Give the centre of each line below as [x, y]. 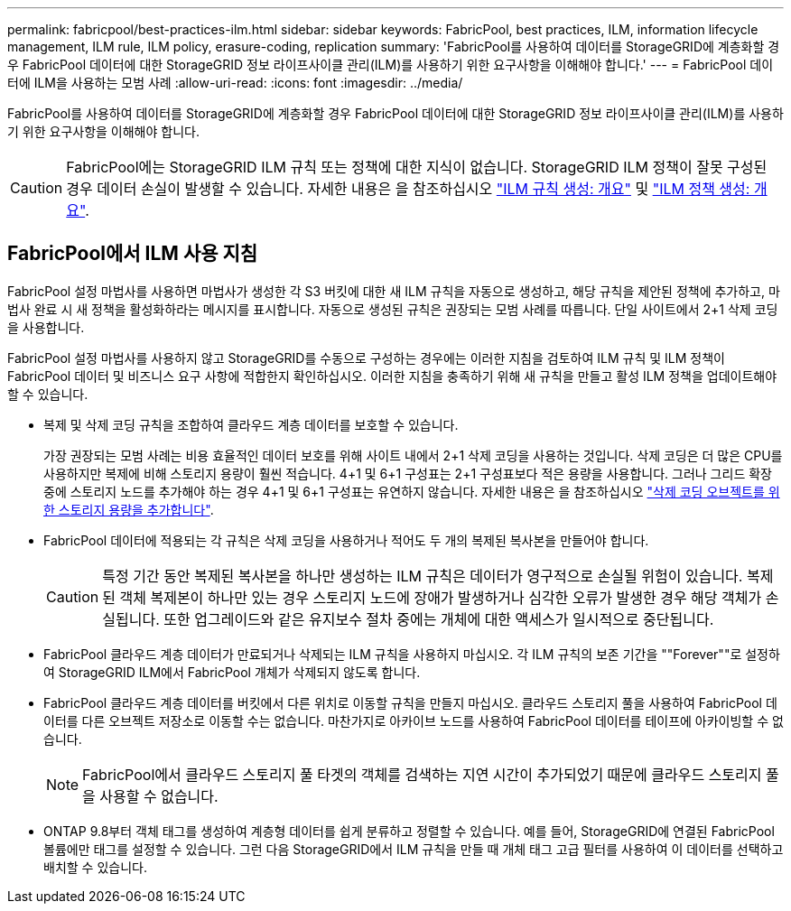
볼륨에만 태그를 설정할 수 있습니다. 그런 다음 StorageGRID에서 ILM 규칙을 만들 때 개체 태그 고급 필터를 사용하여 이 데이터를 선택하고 [414, 849]
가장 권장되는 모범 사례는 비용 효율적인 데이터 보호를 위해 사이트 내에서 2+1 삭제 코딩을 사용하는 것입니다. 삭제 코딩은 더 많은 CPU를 [413, 455]
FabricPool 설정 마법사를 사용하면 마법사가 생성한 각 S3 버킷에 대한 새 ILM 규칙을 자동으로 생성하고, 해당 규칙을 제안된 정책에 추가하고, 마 [394, 291]
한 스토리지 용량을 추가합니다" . [129, 509]
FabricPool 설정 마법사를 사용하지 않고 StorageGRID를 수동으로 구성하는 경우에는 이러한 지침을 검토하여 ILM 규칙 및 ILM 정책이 [366, 358]
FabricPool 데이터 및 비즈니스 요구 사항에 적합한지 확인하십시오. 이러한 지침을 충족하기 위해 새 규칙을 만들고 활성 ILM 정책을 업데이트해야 [392, 376]
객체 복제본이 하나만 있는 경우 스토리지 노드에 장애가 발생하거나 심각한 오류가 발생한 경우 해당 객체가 [441, 597]
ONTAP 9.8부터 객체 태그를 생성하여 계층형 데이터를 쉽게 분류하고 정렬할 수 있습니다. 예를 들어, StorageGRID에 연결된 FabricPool [409, 831]
